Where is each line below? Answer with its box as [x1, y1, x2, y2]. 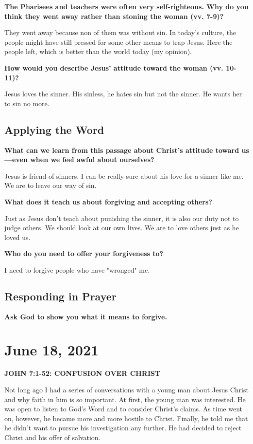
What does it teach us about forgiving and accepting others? [4, 196, 212, 206]
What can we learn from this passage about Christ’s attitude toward [4, 145, 239, 155]
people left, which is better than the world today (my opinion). [4, 46, 192, 56]
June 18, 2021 [4, 340, 99, 360]
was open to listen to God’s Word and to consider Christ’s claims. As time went [4, 404, 243, 414]
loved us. [4, 232, 31, 242]
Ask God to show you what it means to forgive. [4, 311, 167, 321]
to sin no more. [4, 98, 50, 108]
